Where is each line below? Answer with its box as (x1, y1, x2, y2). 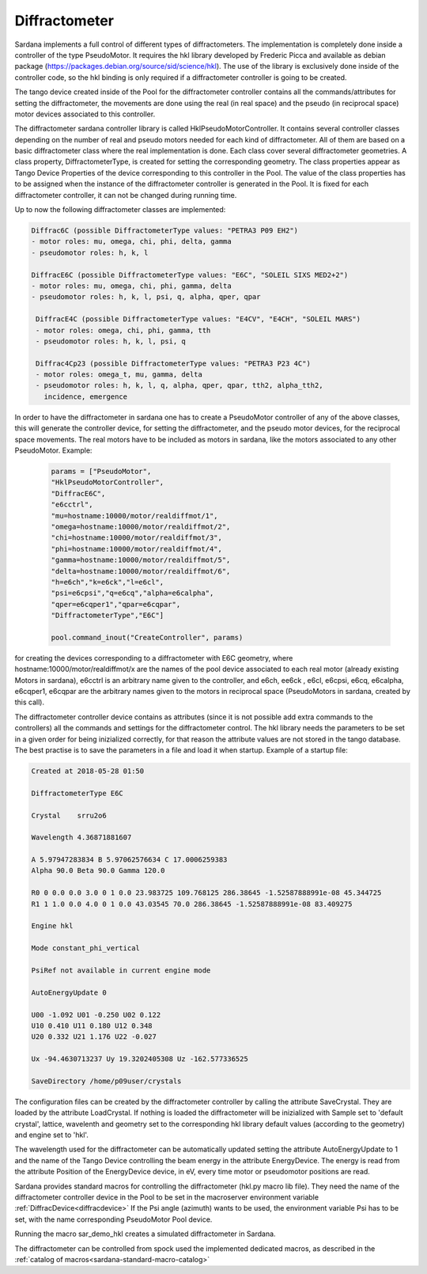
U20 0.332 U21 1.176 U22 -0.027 (31, 1033, 157, 1041)
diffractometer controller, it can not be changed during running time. (14, 190, 237, 199)
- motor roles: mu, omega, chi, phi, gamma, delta (31, 281, 232, 290)
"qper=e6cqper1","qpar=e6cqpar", (51, 600, 181, 609)
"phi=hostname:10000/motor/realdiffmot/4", (51, 544, 223, 553)
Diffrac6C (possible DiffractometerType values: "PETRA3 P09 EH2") (31, 226, 299, 235)
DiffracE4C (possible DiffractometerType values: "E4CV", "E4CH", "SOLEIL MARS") (36, 315, 361, 324)
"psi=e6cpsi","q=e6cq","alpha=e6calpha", (51, 589, 214, 597)
